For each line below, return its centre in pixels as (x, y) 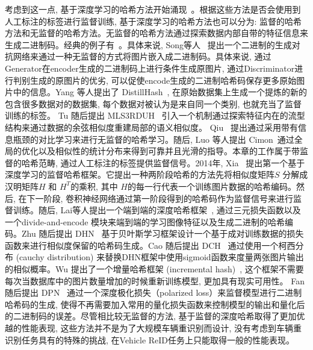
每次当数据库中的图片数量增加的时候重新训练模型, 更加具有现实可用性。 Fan (155, 280)
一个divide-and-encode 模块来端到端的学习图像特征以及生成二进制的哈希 (145, 221)
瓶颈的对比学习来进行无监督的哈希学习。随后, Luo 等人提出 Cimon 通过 (153, 139)
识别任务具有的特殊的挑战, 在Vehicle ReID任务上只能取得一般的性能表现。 (150, 339)
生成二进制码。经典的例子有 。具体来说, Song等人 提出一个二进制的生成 (148, 44)
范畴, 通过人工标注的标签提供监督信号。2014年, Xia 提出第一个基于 (172, 162)
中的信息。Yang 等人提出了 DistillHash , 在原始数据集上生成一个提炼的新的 (160, 92)
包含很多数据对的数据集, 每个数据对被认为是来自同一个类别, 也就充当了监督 (153, 103)
